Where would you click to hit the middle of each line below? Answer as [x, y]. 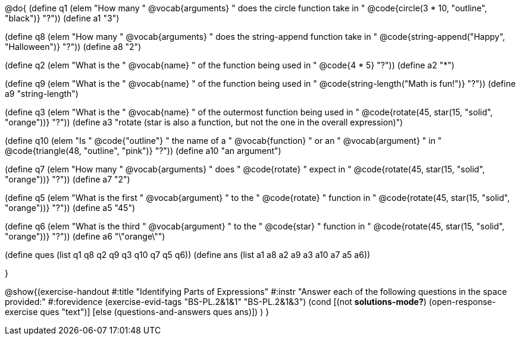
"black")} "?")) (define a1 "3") [62, 18]
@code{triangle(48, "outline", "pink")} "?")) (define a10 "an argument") [143, 151]
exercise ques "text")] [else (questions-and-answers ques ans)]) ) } [137, 312]
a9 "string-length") [42, 94]
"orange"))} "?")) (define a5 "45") [70, 208]
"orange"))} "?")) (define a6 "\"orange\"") [85, 236]
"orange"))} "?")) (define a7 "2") [68, 179]
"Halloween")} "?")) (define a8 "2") [73, 47]
